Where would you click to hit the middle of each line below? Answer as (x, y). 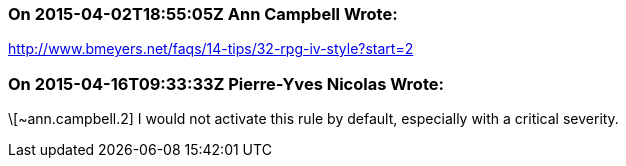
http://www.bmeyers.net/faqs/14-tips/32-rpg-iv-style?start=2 (211, 49)
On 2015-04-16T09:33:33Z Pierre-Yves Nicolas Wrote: (226, 83)
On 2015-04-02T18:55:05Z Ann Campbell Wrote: (203, 14)
